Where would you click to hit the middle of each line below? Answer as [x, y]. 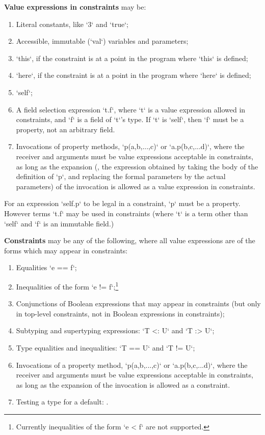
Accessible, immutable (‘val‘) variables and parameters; [102, 41]
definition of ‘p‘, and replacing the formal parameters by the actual [121, 176]
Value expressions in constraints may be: [75, 7]
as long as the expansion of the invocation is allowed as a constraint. [123, 384]
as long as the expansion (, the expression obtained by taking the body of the [137, 166]
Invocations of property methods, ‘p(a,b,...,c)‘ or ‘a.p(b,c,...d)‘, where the [130, 146]
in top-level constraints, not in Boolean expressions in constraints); [120, 313]
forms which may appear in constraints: [66, 250]
